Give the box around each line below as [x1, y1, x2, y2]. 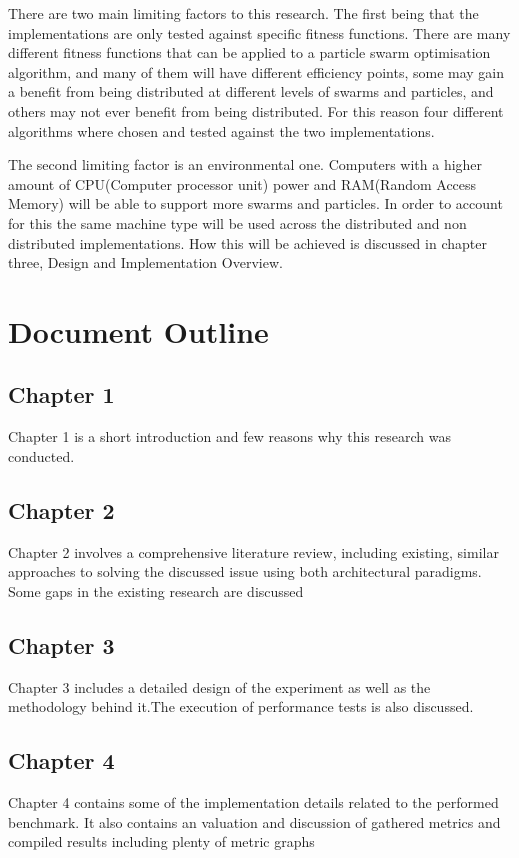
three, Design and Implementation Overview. [8, 252, 283, 273]
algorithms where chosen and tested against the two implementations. [8, 120, 435, 141]
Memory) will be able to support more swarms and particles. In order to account [8, 193, 503, 214]
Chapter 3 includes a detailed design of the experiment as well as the [8, 676, 431, 697]
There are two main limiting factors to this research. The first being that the [8, 3, 479, 23]
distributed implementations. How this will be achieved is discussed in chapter [8, 232, 487, 253]
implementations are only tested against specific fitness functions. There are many [8, 22, 511, 43]
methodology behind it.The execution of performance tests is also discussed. [8, 696, 474, 717]
